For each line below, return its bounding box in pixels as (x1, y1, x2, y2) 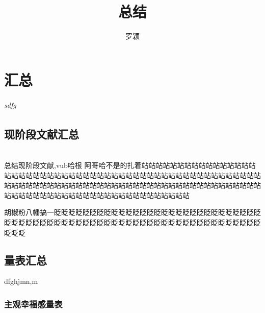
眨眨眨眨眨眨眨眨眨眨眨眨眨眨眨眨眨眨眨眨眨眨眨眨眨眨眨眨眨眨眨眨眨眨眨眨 (4, 217, 261, 228)
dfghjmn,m (4, 276, 38, 286)
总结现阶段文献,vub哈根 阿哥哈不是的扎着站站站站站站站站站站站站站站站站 (4, 160, 256, 171)
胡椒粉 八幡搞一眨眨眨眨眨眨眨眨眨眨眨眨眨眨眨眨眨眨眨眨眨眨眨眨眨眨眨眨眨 (4, 207, 261, 218)
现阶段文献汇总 (4, 126, 79, 141)
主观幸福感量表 (4, 297, 63, 310)
